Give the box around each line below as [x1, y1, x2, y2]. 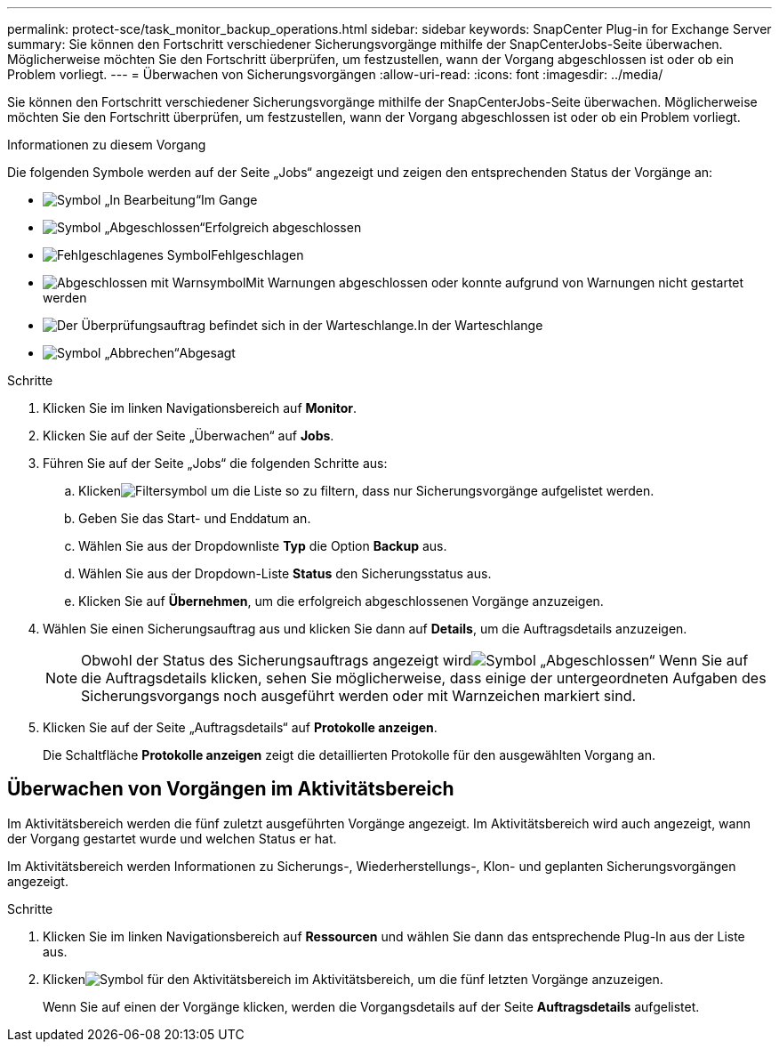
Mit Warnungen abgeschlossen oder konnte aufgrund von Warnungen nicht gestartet [245, 275, 744, 290]
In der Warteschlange [417, 318, 543, 333]
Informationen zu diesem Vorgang [7, 137, 206, 152]
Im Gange [201, 192, 258, 207]
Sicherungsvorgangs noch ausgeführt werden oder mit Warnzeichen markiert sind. [81, 687, 637, 705]
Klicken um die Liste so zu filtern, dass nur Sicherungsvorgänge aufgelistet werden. [78, 483, 655, 498]
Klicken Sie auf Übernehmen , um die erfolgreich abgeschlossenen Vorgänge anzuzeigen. [78, 593, 604, 609]
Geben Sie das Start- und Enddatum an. [78, 511, 311, 526]
